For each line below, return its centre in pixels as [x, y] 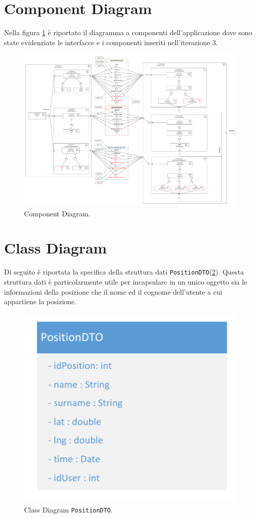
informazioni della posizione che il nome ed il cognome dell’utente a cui [113, 291]
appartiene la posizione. [40, 301]
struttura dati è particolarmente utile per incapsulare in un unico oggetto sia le [126, 281]
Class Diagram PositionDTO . [68, 509]
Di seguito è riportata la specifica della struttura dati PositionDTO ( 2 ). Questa [124, 272]
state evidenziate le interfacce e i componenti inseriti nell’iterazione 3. [111, 42]
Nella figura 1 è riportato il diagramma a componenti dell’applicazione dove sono [128, 32]
